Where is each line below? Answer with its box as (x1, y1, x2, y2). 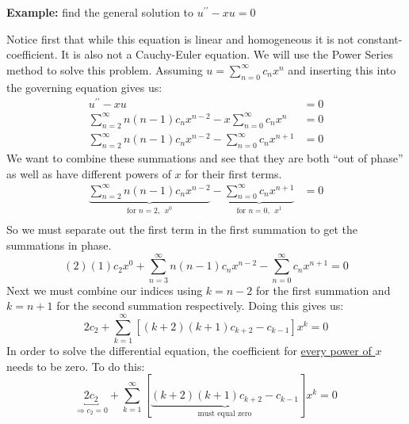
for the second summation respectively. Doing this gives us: (56, 297, 344, 314)
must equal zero (197, 409, 252, 418)
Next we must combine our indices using (6, 281, 203, 298)
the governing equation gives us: (6, 78, 162, 95)
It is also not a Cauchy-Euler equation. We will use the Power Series (61, 46, 393, 63)
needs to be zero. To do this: (6, 357, 145, 374)
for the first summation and (256, 281, 391, 298)
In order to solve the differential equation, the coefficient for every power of (6, 342, 372, 359)
